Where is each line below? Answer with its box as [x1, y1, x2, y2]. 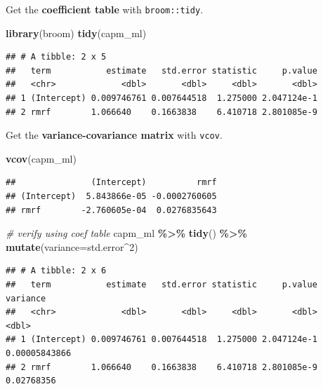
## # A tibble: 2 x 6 [6, 266, 107, 276]
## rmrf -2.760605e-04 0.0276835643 [6, 205, 217, 215]
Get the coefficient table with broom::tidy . [6, 2, 204, 16]
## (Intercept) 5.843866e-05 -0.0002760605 [6, 191, 217, 202]
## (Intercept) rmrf [6, 177, 217, 188]
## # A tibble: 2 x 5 [6, 52, 107, 62]
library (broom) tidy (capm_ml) [6, 25, 147, 40]
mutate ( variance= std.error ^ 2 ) [6, 239, 138, 254]
